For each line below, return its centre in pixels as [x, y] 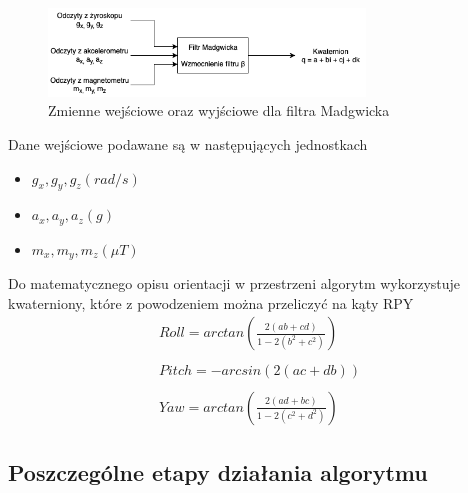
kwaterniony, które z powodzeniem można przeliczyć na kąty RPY [211, 302]
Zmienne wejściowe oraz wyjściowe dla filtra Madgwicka [219, 110]
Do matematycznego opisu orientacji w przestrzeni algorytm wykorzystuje [234, 283]
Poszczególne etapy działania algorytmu [218, 471]
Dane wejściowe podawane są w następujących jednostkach [188, 143]
